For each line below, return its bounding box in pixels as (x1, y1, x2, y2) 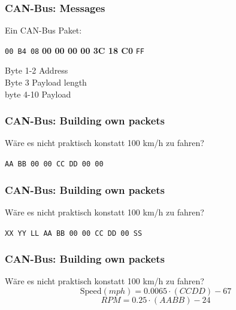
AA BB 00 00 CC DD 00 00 (5, 160, 104, 169)
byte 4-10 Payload (5, 87, 71, 100)
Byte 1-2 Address (5, 64, 68, 77)
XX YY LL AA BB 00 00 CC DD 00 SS (5, 229, 143, 238)
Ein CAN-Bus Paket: (5, 24, 82, 37)
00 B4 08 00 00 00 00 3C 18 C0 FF (5, 44, 144, 56)
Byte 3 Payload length (5, 76, 87, 89)
